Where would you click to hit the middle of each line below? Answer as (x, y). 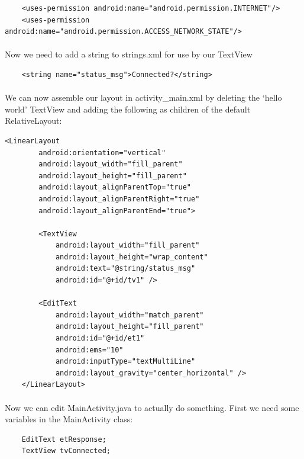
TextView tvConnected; (66, 451)
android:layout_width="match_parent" (130, 315)
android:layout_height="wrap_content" (132, 257)
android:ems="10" (89, 350)
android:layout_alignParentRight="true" (119, 199)
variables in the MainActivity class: (69, 419)
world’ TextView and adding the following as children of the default (128, 109)
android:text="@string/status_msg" (125, 269)
